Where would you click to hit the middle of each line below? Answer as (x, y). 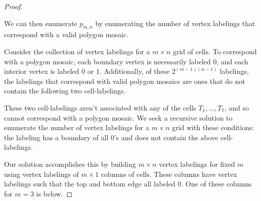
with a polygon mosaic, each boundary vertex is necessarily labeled (108, 61)
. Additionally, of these (135, 71)
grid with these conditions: (213, 127)
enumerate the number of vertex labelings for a (77, 127)
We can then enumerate (41, 23)
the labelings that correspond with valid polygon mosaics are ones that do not (125, 81)
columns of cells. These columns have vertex (169, 174)
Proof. (13, 6)
